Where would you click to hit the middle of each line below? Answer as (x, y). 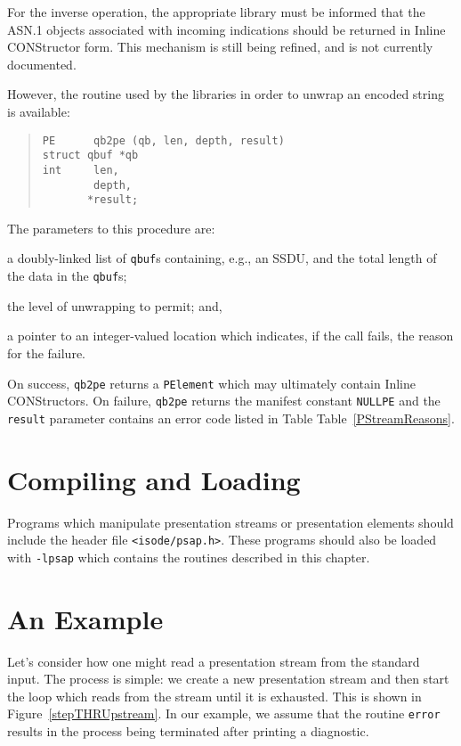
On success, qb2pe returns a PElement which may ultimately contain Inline (212, 383)
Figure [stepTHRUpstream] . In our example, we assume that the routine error (224, 713)
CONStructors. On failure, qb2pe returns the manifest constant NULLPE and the (224, 401)
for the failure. (46, 353)
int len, (81, 170)
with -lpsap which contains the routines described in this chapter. (189, 557)
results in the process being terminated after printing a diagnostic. (188, 731)
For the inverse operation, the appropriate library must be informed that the (216, 12)
